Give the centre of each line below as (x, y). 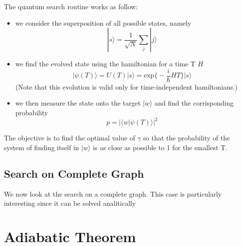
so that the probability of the (187, 138)
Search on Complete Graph (74, 173)
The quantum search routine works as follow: (71, 6)
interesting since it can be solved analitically (70, 203)
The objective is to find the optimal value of (69, 138)
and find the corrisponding (194, 103)
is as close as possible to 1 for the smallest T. (160, 147)
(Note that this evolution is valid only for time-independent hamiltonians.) (126, 86)
